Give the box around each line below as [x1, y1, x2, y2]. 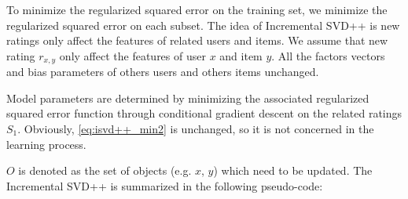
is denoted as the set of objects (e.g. [18, 162, 192, 179]
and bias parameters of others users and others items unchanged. [6, 63, 319, 80]
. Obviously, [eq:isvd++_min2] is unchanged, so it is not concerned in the [17, 121, 374, 137]
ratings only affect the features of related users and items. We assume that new [6, 32, 388, 49]
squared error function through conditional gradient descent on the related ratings [6, 105, 402, 121]
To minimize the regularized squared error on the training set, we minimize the [6, 2, 388, 17]
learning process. [6, 136, 86, 152]
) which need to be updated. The [213, 162, 373, 179]
